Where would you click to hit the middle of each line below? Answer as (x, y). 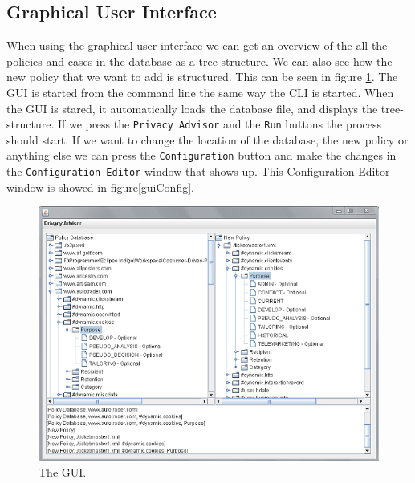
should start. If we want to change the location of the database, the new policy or (207, 139)
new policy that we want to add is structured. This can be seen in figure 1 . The (202, 77)
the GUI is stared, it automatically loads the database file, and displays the (192, 108)
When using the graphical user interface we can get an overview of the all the (197, 45)
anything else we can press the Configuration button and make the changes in (201, 155)
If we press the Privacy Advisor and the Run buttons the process (220, 124)
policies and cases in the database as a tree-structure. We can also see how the (199, 61)
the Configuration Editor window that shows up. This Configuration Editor (198, 171)
